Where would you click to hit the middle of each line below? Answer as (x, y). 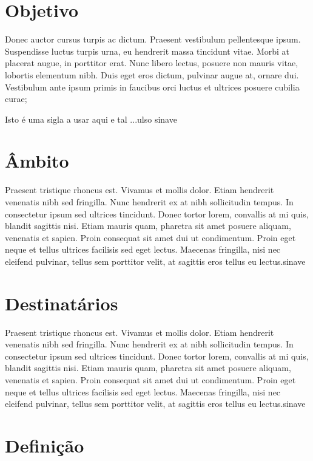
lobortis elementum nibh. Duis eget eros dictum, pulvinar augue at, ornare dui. (152, 74)
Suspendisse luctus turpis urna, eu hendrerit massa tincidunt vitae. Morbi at (147, 51)
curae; (16, 99)
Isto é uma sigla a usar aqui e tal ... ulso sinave (91, 119)
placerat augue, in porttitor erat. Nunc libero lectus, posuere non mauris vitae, (152, 63)
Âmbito (37, 161)
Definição (45, 446)
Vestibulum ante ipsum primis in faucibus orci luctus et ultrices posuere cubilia (152, 87)
